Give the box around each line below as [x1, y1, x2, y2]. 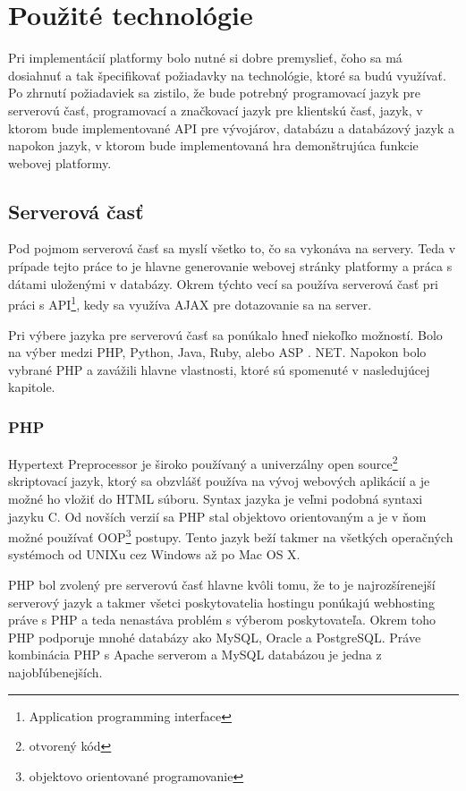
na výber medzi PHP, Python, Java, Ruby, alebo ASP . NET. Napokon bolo [8, 343, 427, 361]
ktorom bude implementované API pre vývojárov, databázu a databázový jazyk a [8, 118, 454, 137]
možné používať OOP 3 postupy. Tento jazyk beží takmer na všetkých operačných [8, 525, 453, 546]
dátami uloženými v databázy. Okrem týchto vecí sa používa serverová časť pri [8, 274, 439, 293]
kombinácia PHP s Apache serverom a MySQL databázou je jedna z [8, 645, 382, 664]
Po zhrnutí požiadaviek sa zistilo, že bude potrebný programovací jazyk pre [8, 83, 421, 102]
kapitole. [8, 378, 55, 396]
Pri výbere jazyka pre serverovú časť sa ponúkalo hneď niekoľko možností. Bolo [8, 325, 443, 344]
